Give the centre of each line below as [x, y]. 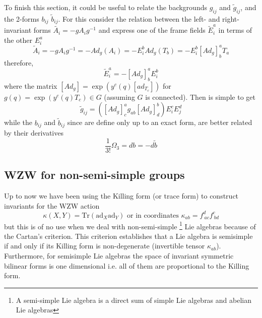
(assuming [119, 97]
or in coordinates [153, 215]
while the [18, 122]
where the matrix [31, 85]
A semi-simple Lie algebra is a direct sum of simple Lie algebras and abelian [134, 300]
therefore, [19, 62]
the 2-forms [22, 19]
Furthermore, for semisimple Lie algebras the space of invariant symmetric [119, 256]
